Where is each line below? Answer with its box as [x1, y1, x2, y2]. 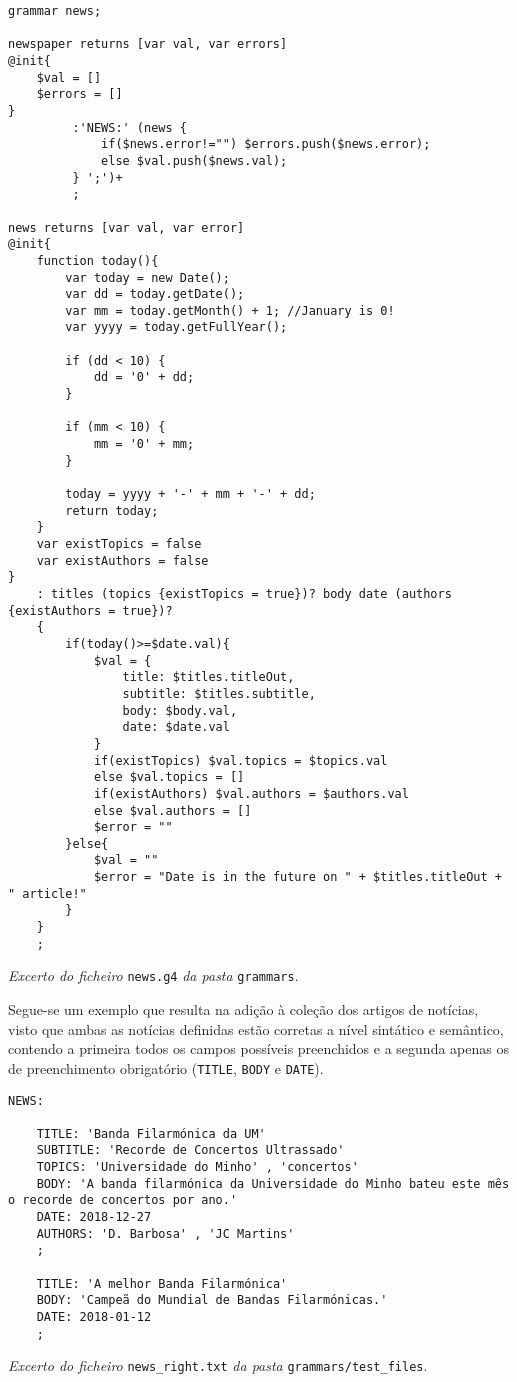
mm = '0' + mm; [93, 437, 195, 452]
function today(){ [36, 253, 159, 268]
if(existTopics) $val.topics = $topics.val [93, 753, 388, 768]
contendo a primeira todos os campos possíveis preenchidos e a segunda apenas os [8, 1038, 509, 1059]
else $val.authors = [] [93, 803, 252, 818]
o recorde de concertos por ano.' [8, 1193, 238, 1208]
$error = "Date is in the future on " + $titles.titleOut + [93, 870, 502, 885]
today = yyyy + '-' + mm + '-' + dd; [65, 487, 316, 502]
